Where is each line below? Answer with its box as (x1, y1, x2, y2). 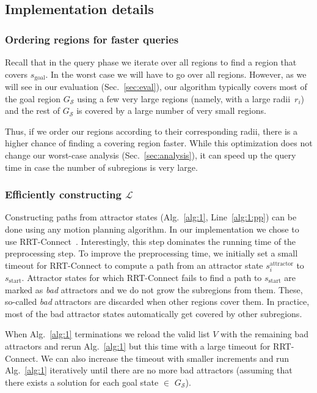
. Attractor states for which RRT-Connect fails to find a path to (21, 271, 262, 283)
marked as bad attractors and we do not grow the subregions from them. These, (5, 283, 303, 296)
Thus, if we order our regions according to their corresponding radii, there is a (5, 124, 298, 137)
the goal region (5, 92, 61, 105)
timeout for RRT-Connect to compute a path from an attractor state (5, 258, 263, 271)
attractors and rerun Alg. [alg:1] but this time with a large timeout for (5, 339, 271, 352)
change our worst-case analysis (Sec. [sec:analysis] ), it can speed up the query (5, 149, 296, 162)
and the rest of (5, 104, 60, 117)
